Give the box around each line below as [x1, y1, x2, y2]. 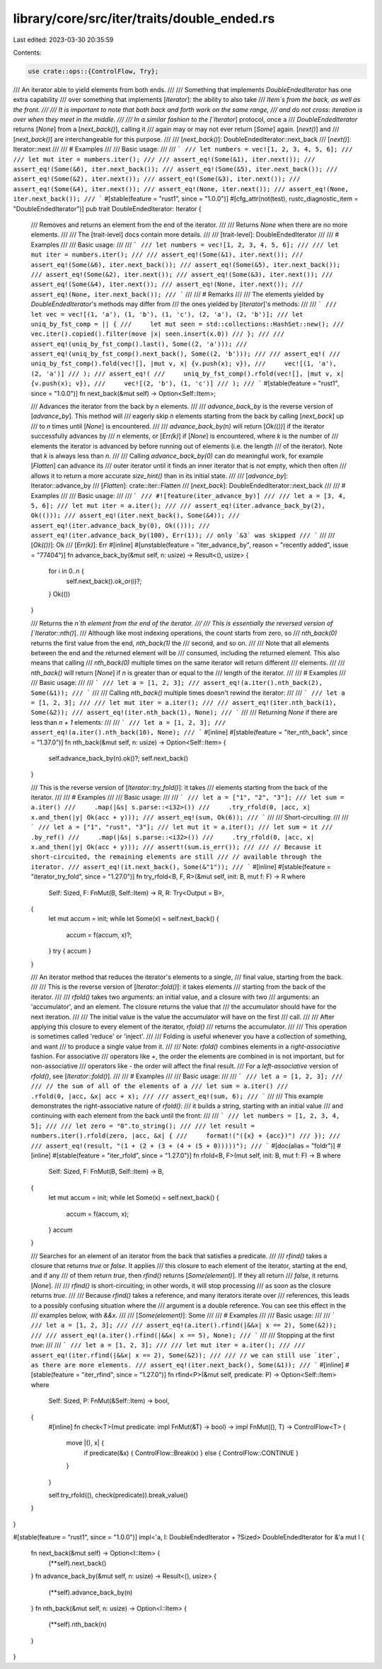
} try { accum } [48, 946, 91, 956]
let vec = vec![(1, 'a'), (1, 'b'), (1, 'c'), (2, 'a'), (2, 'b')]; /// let [30, 310, 303, 318]
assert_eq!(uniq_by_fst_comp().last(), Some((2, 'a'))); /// [30, 340, 248, 348]
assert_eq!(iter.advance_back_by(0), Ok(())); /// [30, 521, 210, 529]
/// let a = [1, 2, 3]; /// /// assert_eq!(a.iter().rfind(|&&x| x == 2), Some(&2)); [30, 1321, 337, 1330]
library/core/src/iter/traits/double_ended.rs [13, 11, 275, 26]
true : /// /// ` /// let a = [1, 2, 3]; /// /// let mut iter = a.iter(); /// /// [30, 1341, 306, 1350]
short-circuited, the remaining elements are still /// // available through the [30, 853, 322, 861]
